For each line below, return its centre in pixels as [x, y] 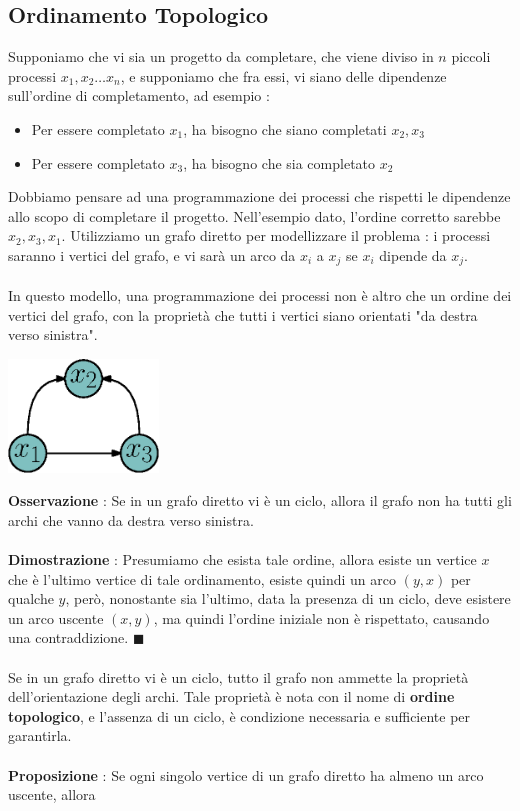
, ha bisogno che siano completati [285, 128]
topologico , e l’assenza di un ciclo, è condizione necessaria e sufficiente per [239, 715]
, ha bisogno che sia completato [279, 162]
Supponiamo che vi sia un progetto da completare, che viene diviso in [221, 56]
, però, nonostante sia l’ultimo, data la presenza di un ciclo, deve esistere [288, 598]
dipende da [413, 254]
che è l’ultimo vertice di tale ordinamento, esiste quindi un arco [202, 578]
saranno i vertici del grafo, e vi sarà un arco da [152, 254]
